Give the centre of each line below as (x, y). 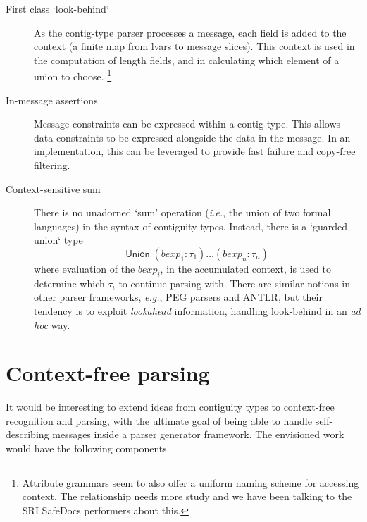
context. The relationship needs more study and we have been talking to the (187, 496)
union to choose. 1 (73, 75)
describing (27, 434)
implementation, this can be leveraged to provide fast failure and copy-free (195, 151)
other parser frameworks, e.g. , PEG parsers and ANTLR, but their (178, 297)
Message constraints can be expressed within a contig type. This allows (187, 124)
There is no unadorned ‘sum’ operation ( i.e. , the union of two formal (182, 212)
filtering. (52, 165)
